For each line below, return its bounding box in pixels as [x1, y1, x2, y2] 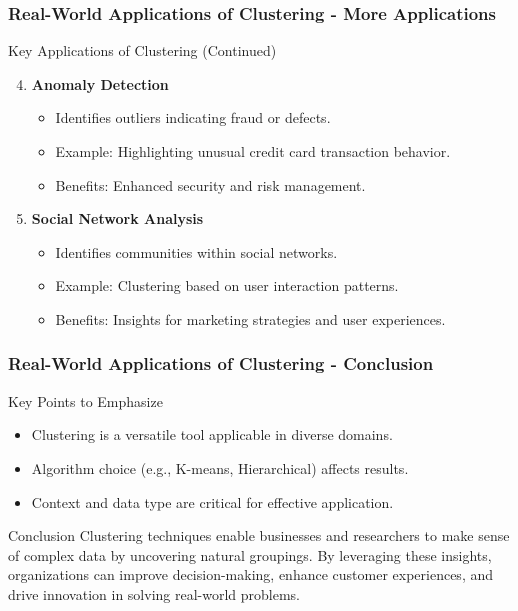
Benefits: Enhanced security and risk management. [55, 174, 366, 195]
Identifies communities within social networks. [55, 241, 338, 262]
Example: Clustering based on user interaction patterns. [55, 275, 399, 296]
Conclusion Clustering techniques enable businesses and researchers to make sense [8, 525, 510, 546]
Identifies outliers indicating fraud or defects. [55, 107, 331, 128]
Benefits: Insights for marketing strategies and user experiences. [55, 308, 446, 329]
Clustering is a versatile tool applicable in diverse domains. [31, 424, 393, 445]
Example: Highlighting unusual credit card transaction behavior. [55, 141, 451, 161]
